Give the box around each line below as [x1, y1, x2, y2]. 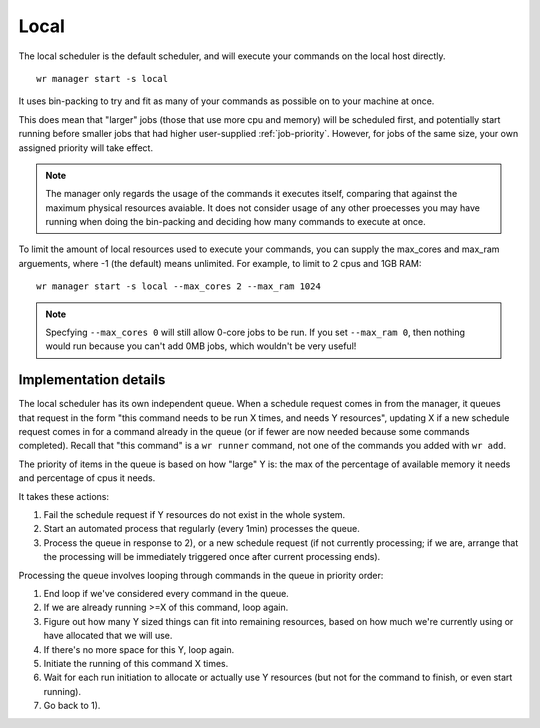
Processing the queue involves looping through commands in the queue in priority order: [18, 569, 384, 581]
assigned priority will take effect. [18, 141, 154, 154]
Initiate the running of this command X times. [43, 657, 229, 669]
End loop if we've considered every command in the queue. [43, 588, 289, 599]
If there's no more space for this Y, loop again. [43, 643, 235, 655]
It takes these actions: [18, 490, 110, 502]
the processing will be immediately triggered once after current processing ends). [43, 551, 381, 563]
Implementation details [18, 371, 166, 389]
